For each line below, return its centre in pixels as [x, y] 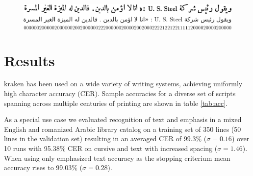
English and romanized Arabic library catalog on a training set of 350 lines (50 [123, 129]
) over [240, 138]
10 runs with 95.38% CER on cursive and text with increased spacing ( [111, 148]
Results [29, 60]
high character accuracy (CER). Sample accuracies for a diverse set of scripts [120, 93]
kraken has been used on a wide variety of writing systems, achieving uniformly [123, 84]
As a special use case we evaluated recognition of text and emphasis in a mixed [123, 119]
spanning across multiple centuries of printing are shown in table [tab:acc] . [116, 103]
